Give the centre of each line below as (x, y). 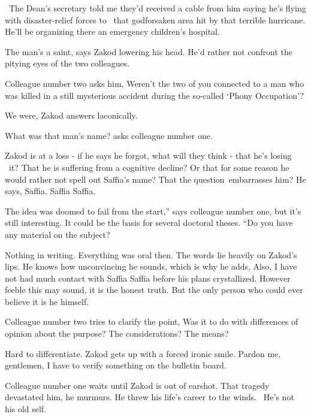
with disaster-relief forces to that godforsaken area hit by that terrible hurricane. (155, 19)
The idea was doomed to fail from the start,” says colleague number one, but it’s (153, 211)
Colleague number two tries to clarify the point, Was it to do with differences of (152, 321)
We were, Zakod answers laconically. (71, 115)
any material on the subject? (58, 234)
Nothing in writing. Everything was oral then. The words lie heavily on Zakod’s (151, 254)
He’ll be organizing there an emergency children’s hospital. (112, 31)
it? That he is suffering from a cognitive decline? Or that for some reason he (149, 167)
